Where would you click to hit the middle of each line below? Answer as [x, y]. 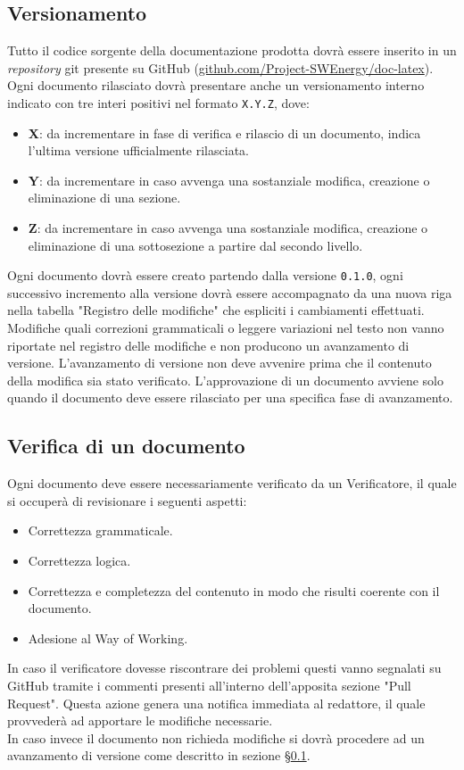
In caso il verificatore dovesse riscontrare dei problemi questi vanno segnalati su [224, 668]
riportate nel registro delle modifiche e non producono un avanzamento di [208, 345]
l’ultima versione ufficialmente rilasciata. [138, 150]
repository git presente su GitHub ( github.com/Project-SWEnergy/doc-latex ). [220, 67]
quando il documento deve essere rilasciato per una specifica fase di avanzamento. [230, 397]
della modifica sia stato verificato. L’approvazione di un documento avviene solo [225, 380]
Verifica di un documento [126, 446]
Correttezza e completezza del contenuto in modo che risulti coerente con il [234, 590]
